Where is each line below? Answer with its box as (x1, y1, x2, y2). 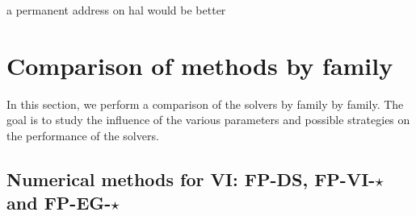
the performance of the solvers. (6, 127, 159, 143)
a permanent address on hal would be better (6, 2, 226, 18)
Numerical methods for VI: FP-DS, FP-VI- (6, 166, 376, 191)
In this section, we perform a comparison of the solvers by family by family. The (6, 95, 404, 112)
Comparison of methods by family (6, 48, 393, 81)
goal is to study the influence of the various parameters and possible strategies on (6, 111, 410, 128)
